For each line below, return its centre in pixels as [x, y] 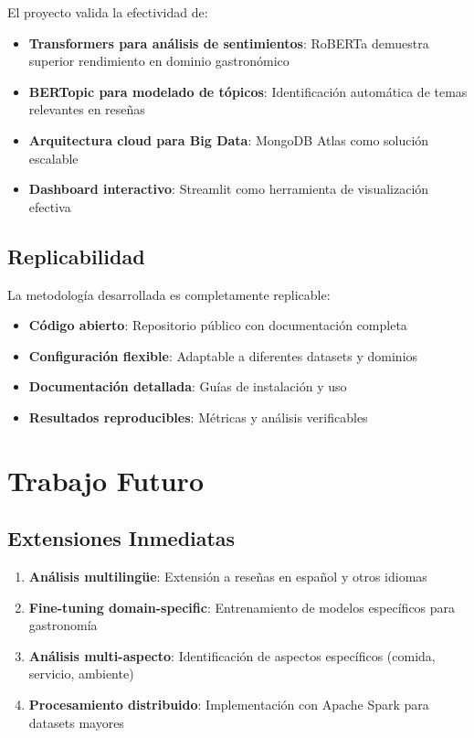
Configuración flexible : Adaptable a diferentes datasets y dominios [223, 355]
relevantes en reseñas [87, 109]
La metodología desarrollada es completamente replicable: [169, 294]
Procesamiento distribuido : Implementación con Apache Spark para [229, 705]
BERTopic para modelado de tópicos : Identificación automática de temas [248, 91]
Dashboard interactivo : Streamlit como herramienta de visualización [229, 189]
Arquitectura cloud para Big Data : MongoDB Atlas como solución [229, 139]
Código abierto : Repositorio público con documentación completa [218, 325]
